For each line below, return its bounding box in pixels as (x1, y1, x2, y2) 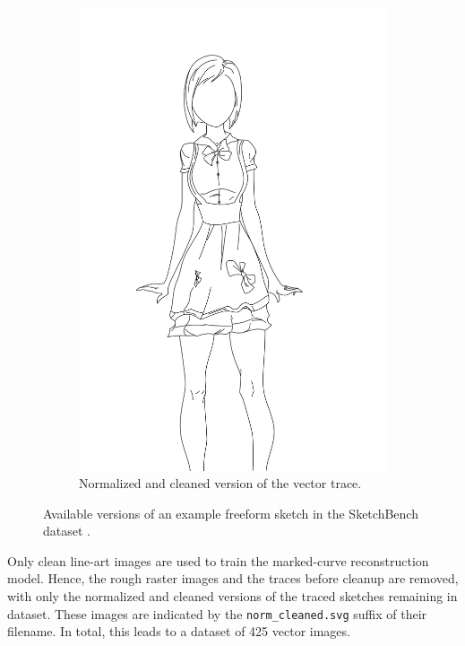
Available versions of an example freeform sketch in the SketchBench (43, 503, 418, 522)
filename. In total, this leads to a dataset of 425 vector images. (7, 622, 350, 641)
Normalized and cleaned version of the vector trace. (79, 474, 362, 493)
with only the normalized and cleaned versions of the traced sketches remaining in (7, 587, 458, 606)
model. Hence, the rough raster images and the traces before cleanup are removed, (7, 569, 459, 588)
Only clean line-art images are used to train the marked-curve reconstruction (7, 551, 429, 570)
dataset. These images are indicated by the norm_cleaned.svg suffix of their (7, 604, 427, 623)
